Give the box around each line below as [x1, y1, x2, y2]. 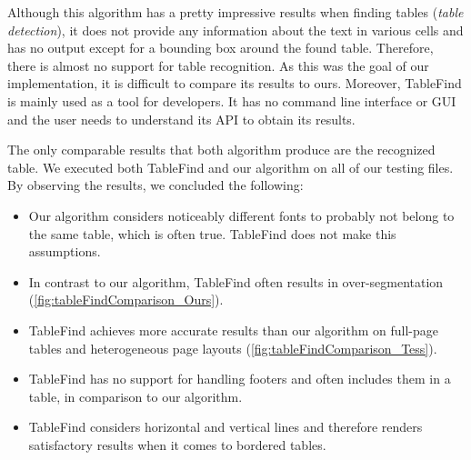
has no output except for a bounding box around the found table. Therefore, [7, 38, 434, 57]
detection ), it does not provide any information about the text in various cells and [7, 20, 464, 39]
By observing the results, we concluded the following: [7, 175, 304, 195]
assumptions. [28, 242, 101, 261]
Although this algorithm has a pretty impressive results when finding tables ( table [7, 3, 464, 21]
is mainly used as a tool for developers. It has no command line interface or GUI [7, 91, 456, 110]
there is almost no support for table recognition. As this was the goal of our [7, 55, 429, 75]
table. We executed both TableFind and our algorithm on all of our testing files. [7, 157, 454, 176]
